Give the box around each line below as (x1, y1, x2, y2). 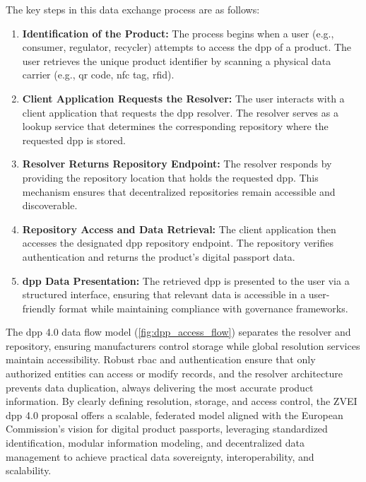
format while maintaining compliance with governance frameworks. (59, 300, 348, 315)
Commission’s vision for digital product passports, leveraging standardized (6, 421, 328, 436)
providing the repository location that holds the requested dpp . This (22, 170, 319, 184)
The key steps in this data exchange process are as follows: (6, 2, 260, 16)
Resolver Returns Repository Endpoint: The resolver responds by (22, 156, 332, 171)
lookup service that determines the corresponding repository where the (22, 119, 329, 134)
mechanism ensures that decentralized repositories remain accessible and (22, 184, 336, 199)
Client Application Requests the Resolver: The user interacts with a (22, 90, 345, 105)
